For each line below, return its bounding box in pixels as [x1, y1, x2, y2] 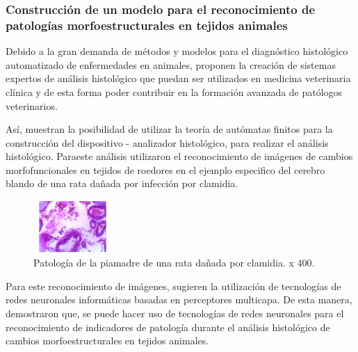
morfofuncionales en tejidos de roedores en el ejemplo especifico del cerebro [6, 162, 325, 177]
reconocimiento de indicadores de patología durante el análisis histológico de [6, 319, 330, 334]
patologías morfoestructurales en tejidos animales [6, 16, 288, 33]
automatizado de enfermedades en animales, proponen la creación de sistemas [6, 57, 336, 72]
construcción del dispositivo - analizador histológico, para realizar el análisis [6, 135, 329, 150]
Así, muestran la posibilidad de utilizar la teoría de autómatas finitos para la [6, 122, 333, 136]
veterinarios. [6, 98, 58, 113]
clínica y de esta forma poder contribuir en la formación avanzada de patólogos [6, 84, 343, 99]
